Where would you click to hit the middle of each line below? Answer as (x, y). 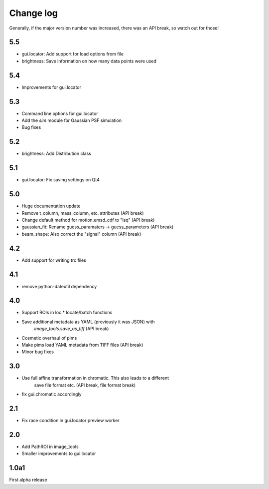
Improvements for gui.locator (52, 87)
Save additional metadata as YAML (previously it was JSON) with (88, 322)
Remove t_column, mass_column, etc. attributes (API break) (83, 213)
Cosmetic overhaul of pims (49, 338)
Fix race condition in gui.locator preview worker (70, 420)
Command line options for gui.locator (60, 113)
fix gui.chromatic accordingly (52, 394)
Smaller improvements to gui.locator (59, 454)
